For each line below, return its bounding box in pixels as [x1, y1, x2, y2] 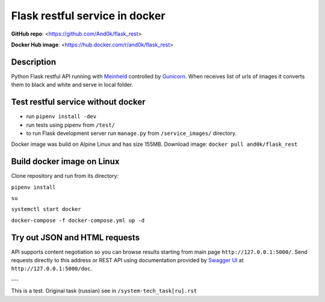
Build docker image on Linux [11, 157, 120, 167]
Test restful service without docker [11, 97, 146, 107]
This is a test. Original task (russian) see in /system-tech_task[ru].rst [11, 287, 197, 295]
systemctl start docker [11, 206, 81, 213]
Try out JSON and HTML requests [11, 232, 140, 242]
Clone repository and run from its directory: [11, 172, 119, 180]
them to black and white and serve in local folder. [11, 81, 134, 89]
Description [11, 57, 57, 67]
